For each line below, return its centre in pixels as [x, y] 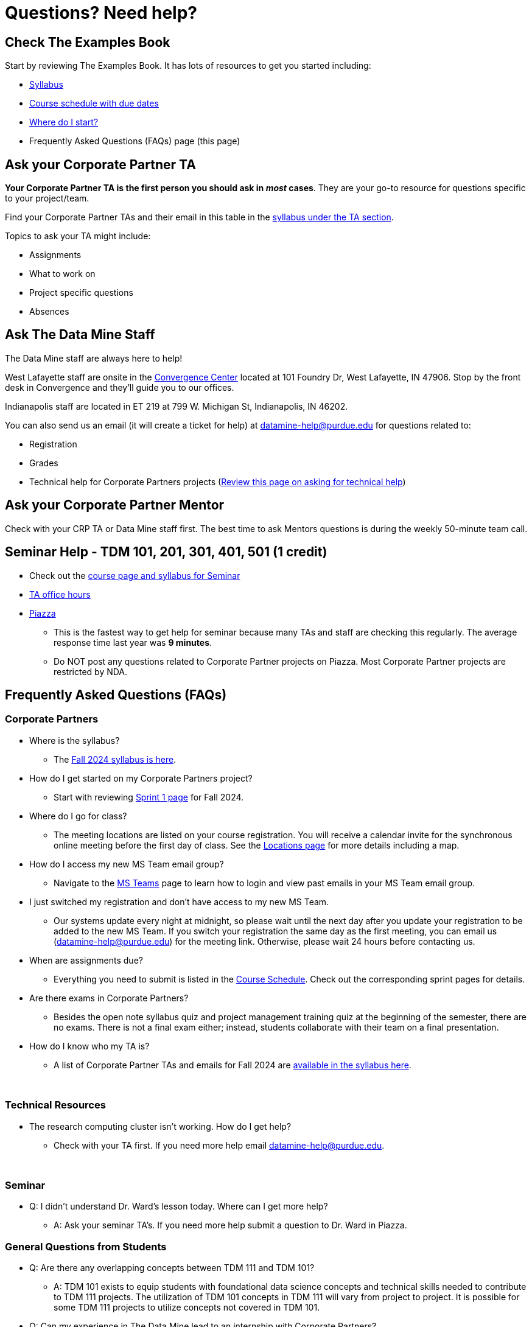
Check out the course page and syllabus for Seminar [135, 575]
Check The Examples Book [88, 42]
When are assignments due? [86, 960]
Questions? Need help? [101, 13]
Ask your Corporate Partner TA [100, 164]
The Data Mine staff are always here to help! [94, 358]
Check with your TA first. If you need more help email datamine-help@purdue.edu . [219, 1145]
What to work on [62, 274]
